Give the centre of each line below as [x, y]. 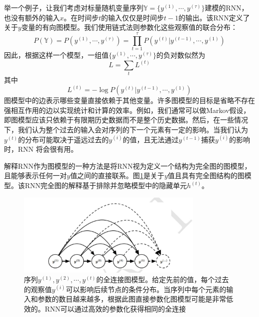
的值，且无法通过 [151, 139]
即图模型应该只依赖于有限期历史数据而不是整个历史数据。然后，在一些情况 [126, 120]
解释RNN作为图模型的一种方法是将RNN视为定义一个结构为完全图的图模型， [128, 165]
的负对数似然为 [181, 54]
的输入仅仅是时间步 [133, 17]
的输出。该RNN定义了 [214, 17]
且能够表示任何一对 [35, 175]
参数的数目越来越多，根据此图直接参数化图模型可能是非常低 [135, 299]
